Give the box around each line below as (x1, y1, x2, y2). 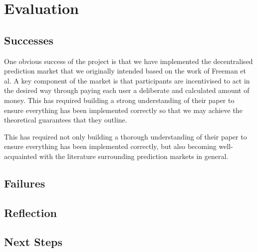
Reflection (4, 204, 57, 220)
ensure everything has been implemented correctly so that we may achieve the (4, 104, 243, 115)
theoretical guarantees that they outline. (4, 114, 127, 125)
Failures (4, 175, 45, 190)
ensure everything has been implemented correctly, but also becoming (4, 141, 217, 151)
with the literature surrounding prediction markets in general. (39, 150, 229, 161)
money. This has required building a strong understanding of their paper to (4, 94, 235, 105)
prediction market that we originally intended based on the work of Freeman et (4, 65, 247, 76)
